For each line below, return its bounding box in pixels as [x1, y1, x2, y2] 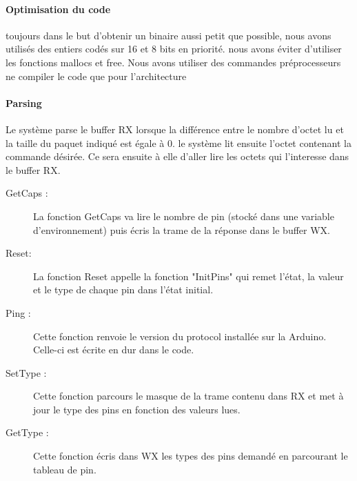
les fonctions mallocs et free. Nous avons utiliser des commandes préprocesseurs [6, 55, 341, 69]
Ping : [6, 305, 31, 320]
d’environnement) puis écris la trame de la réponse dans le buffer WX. [33, 222, 330, 237]
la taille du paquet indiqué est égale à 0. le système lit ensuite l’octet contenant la [6, 135, 351, 150]
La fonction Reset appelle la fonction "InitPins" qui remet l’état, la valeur [33, 268, 344, 283]
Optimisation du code [6, 1, 111, 16]
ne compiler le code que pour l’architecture [6, 68, 187, 83]
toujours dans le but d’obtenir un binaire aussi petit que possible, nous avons [6, 28, 331, 42]
